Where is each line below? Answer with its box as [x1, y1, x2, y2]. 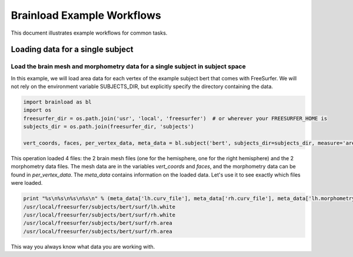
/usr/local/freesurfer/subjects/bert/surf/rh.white [23, 211, 176, 218]
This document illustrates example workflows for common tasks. [11, 29, 168, 36]
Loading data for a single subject [11, 45, 134, 55]
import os [23, 107, 52, 114]
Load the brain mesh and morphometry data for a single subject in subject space [11, 62, 247, 70]
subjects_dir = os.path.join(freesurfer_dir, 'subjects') [23, 123, 194, 130]
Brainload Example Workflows [11, 9, 161, 22]
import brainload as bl [23, 99, 92, 106]
